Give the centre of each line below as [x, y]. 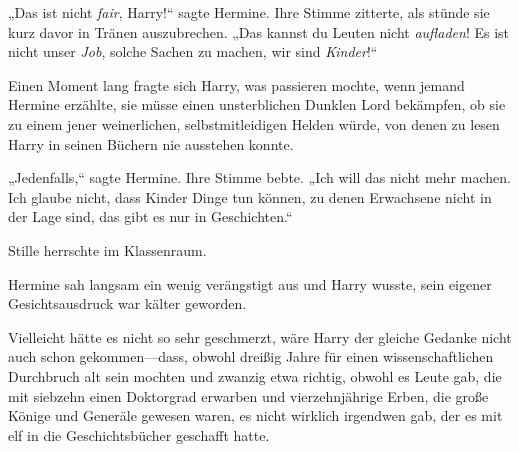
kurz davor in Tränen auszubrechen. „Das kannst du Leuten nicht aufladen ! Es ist [259, 31]
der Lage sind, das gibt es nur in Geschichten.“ [150, 216]
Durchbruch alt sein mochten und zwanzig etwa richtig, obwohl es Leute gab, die [255, 375]
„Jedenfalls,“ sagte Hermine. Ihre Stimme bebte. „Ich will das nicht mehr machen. [259, 177]
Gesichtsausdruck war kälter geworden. [127, 303]
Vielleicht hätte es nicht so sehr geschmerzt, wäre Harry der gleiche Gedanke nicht [260, 336]
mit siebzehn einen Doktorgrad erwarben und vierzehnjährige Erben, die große [248, 395]
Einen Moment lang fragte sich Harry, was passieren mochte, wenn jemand [236, 84]
